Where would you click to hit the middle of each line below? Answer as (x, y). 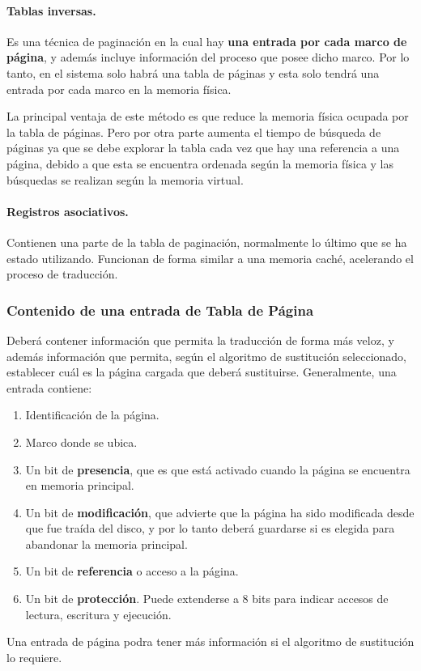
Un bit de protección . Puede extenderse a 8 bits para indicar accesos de (207, 599)
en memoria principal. (80, 485)
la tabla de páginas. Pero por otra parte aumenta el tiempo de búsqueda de (194, 132)
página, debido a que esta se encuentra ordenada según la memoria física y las (200, 163)
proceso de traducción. (62, 274)
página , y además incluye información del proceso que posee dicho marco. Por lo (208, 57)
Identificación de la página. (92, 415)
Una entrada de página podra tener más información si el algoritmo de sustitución (210, 641)
